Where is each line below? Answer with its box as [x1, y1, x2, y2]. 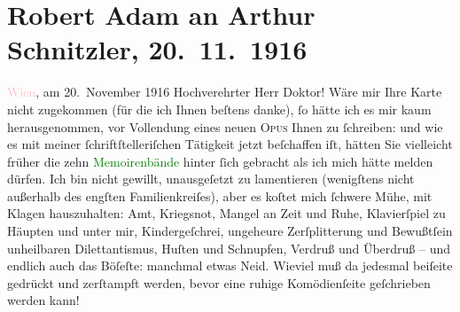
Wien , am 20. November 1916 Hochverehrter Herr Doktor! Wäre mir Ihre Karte [7, 82, 442, 101]
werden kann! [7, 291, 80, 309]
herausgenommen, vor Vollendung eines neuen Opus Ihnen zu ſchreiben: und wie [7, 117, 443, 136]
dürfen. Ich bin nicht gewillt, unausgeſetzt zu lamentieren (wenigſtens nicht [7, 169, 415, 188]
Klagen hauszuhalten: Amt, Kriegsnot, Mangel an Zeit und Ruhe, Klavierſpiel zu [7, 204, 446, 222]
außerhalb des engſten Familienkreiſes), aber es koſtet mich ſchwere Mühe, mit [7, 186, 433, 205]
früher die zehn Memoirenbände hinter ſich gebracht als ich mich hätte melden [7, 152, 433, 170]
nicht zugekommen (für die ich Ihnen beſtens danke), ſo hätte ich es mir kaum [7, 99, 432, 118]
